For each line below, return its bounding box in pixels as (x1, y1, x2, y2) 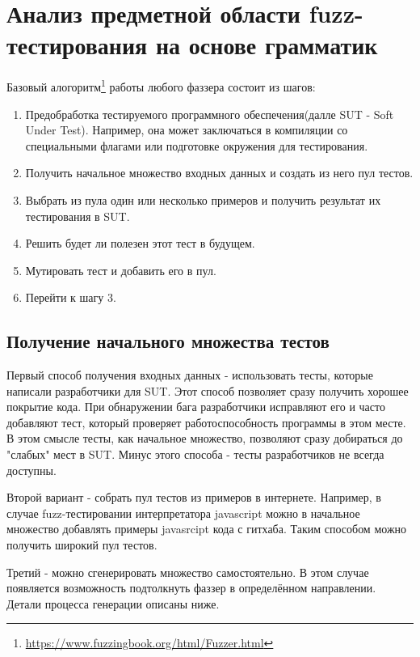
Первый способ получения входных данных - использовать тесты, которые (6, 367, 373, 384)
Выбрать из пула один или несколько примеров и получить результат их (25, 191, 381, 208)
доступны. (6, 461, 57, 478)
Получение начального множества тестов (6, 328, 330, 354)
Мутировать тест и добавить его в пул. (25, 261, 216, 278)
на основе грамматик (155, 28, 378, 61)
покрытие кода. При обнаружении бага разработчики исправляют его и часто (6, 398, 385, 415)
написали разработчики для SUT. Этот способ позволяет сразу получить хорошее (6, 382, 409, 399)
